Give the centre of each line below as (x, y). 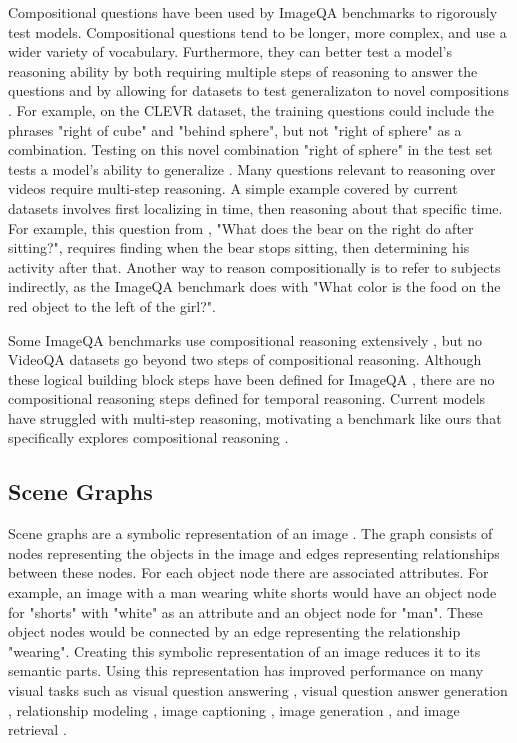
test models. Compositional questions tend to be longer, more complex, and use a (257, 31)
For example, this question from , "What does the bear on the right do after (241, 227)
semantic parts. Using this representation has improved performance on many (246, 670)
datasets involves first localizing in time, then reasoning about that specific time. (255, 207)
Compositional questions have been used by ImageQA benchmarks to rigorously (253, 12)
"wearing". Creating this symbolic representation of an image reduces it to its (244, 650)
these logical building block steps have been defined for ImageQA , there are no (251, 378)
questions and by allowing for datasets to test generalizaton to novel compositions (259, 90)
